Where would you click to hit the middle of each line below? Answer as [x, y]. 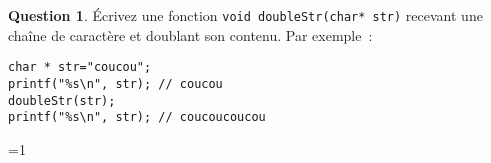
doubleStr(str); [62, 100]
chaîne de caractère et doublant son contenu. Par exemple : [190, 34]
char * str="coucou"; [80, 67]
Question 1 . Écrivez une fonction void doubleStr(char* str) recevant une [245, 15]
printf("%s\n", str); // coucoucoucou [137, 117]
